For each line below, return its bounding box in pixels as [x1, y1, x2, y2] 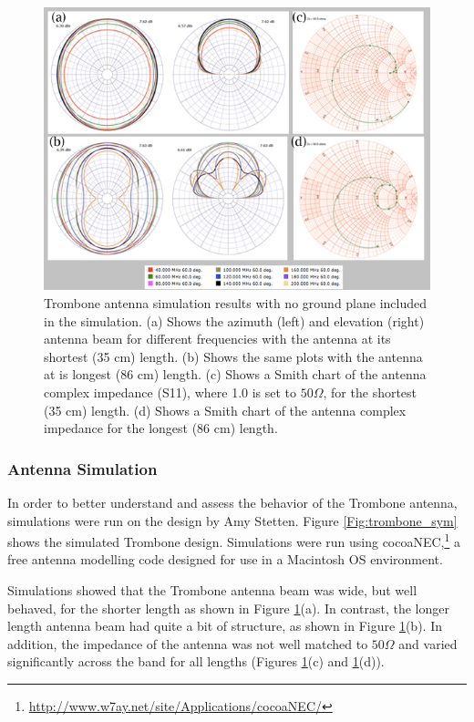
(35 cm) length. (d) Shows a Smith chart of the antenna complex [44, 400, 407, 419]
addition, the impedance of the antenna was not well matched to [7, 634, 368, 653]
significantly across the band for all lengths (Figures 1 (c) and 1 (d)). [7, 652, 385, 671]
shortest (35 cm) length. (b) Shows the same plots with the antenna [44, 346, 423, 366]
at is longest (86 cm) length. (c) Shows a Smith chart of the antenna [44, 365, 427, 384]
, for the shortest [323, 382, 417, 401]
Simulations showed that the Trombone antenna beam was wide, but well [7, 580, 417, 599]
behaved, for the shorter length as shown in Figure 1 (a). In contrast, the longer [7, 598, 449, 617]
